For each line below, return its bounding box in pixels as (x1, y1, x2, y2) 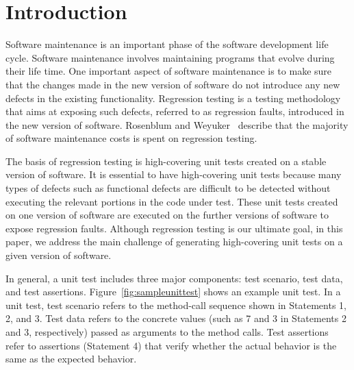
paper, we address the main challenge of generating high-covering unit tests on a (5, 234, 343, 249)
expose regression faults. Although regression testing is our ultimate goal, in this (5, 221, 343, 235)
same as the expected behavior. (5, 351, 137, 366)
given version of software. (5, 248, 112, 262)
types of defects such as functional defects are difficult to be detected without (5, 181, 331, 195)
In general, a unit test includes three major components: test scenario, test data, (5, 271, 343, 285)
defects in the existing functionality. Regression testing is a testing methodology (5, 90, 341, 105)
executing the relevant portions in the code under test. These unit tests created (5, 194, 338, 208)
